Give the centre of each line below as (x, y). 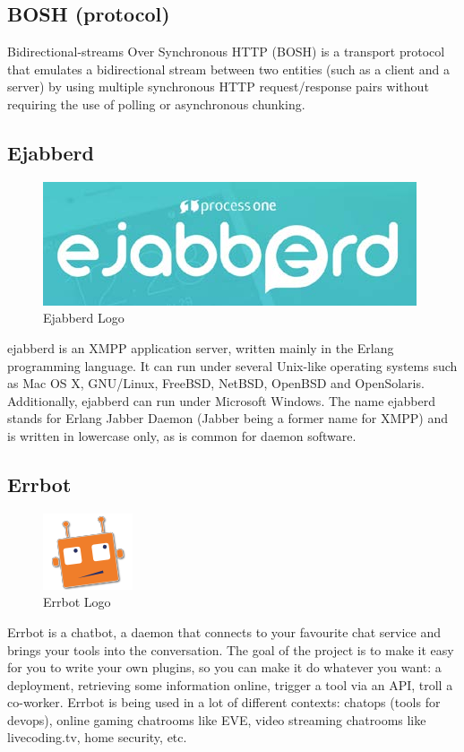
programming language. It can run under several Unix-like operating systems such (232, 365)
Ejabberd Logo (84, 318)
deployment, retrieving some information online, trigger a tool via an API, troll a (230, 684)
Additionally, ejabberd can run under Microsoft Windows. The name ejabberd (221, 400)
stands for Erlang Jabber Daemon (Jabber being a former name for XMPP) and (228, 418)
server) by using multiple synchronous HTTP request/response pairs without (218, 86)
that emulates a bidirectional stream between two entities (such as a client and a (228, 69)
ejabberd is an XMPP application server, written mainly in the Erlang (201, 347)
